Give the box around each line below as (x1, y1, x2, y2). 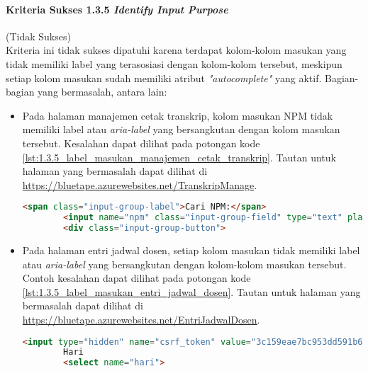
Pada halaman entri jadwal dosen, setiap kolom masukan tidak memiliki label (22, 242, 360, 257)
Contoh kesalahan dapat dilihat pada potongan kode (22, 270, 251, 285)
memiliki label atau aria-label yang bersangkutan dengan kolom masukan (22, 122, 340, 137)
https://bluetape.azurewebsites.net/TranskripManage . (22, 177, 257, 192)
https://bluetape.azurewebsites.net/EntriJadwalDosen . (22, 312, 260, 326)
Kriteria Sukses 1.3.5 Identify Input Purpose (6, 1, 228, 16)
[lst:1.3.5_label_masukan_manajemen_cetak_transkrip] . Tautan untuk (22, 149, 336, 164)
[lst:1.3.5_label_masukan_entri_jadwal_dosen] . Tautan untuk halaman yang (22, 284, 361, 299)
